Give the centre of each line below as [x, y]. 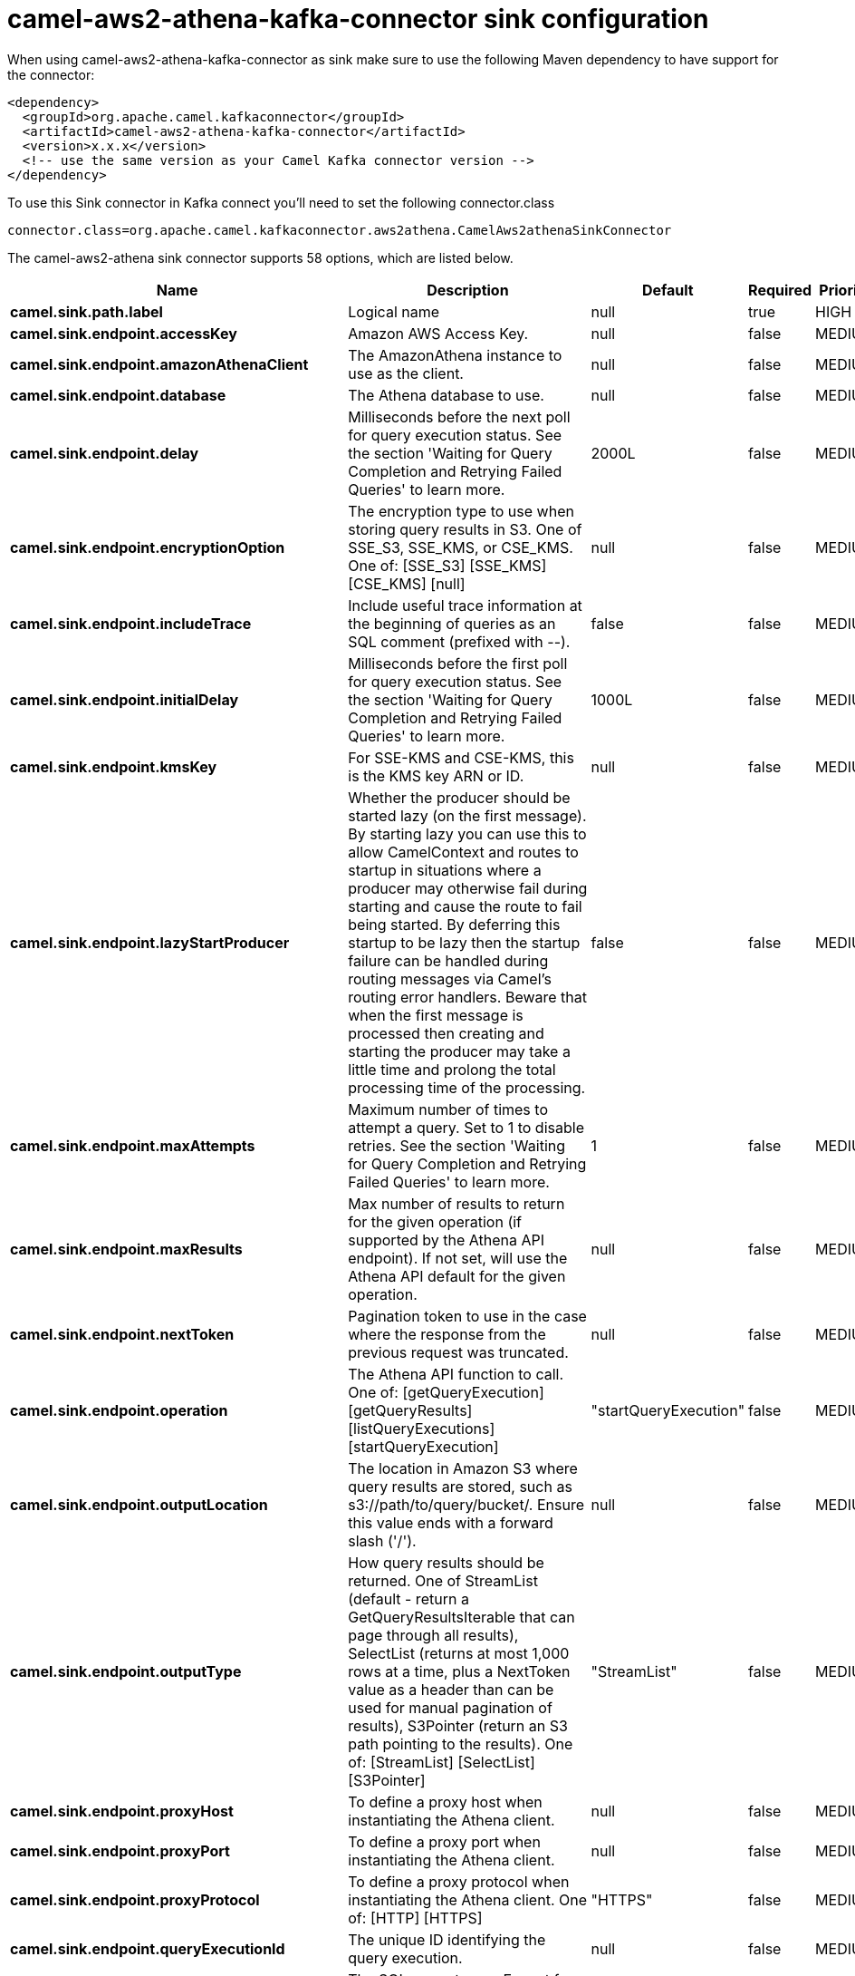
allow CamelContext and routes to [463, 852]
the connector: [51, 74]
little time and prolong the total [452, 1069]
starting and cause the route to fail [465, 906]
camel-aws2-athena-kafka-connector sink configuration [358, 19]
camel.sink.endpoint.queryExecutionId [148, 1948]
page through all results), [433, 1635]
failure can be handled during [448, 960]
